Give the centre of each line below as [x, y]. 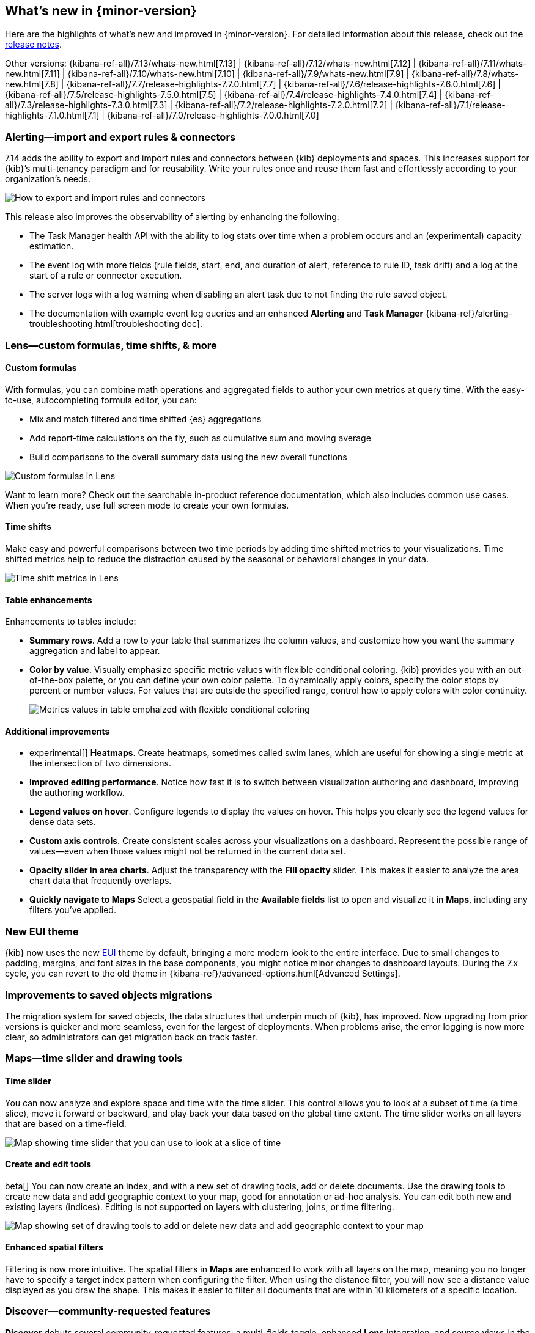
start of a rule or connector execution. [106, 276]
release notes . [33, 45]
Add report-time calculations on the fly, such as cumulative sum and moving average [200, 438]
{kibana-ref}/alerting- [469, 314]
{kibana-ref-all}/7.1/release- [450, 105]
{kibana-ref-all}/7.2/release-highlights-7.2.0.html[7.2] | [284, 105]
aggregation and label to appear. [95, 651]
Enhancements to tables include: [71, 622]
